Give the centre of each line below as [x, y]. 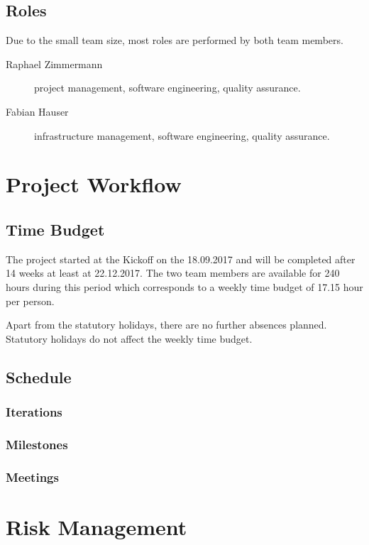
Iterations [34, 412]
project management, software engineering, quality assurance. [167, 88]
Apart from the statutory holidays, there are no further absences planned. [166, 325]
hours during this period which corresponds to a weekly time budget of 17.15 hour [184, 286]
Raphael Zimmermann [54, 64]
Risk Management [97, 526]
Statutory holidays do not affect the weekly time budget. [129, 338]
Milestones [37, 444]
